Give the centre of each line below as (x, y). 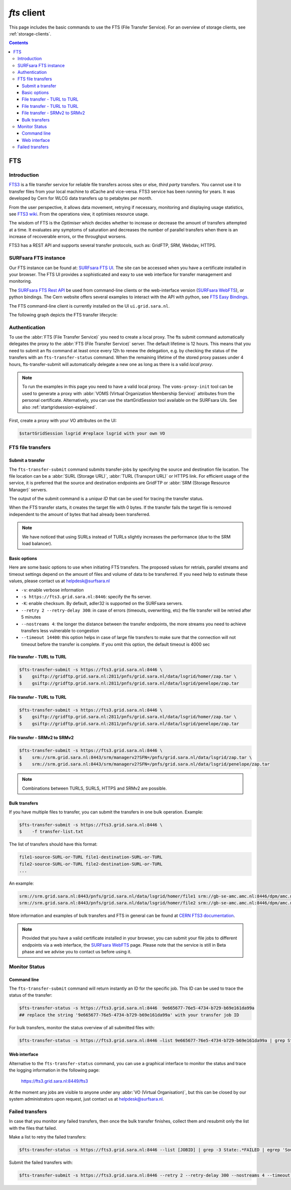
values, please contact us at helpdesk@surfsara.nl (59, 581)
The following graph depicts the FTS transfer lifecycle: (63, 315)
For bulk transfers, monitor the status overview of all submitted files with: (82, 1027)
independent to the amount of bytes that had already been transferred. (80, 514)
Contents (19, 43)
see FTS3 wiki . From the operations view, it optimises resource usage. (79, 214)
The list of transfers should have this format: (53, 844)
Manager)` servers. (28, 490)
